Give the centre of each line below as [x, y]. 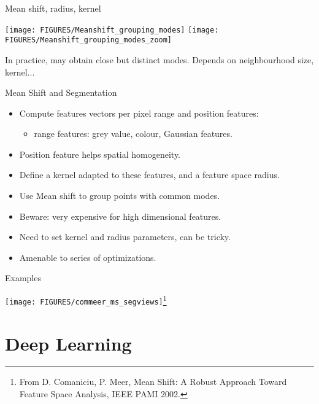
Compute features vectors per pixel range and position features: [139, 113]
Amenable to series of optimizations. [88, 257]
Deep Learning [68, 343]
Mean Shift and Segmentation [61, 92]
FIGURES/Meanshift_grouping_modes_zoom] [89, 40]
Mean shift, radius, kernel [53, 8]
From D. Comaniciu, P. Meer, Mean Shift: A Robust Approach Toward [153, 382]
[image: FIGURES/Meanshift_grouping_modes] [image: [112, 30]
